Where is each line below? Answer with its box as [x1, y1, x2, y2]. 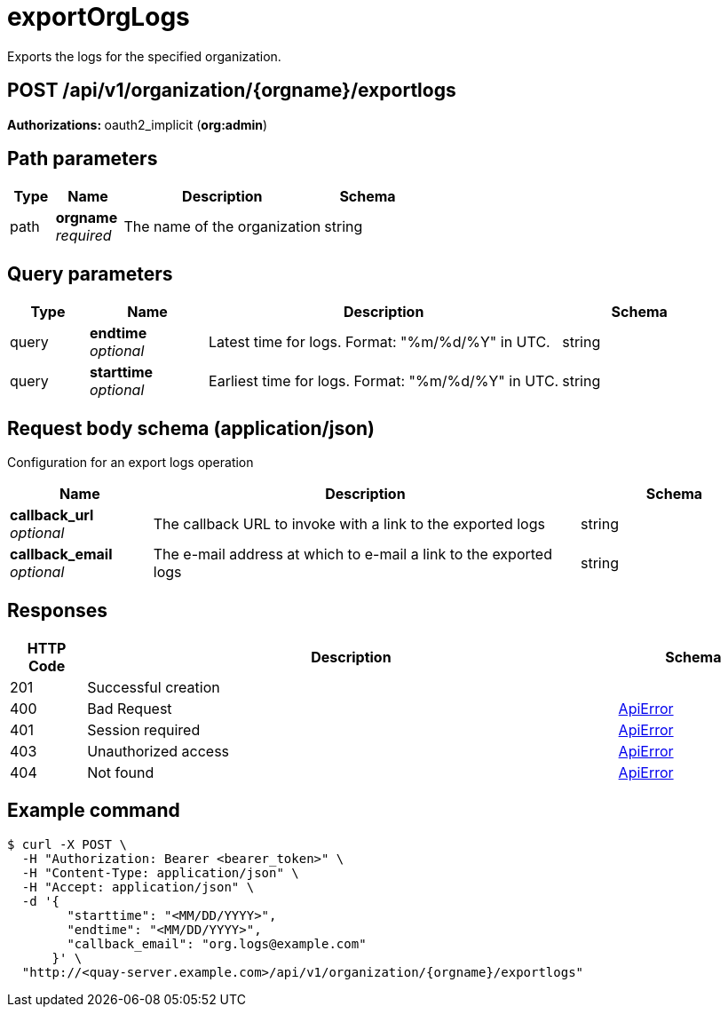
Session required [87, 720, 201, 739]
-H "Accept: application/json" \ [21, 879, 255, 894]
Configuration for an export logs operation [7, 455, 254, 471]
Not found [87, 763, 154, 781]
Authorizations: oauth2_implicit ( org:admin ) [7, 116, 268, 132]
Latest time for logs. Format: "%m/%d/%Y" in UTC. [209, 333, 550, 352]
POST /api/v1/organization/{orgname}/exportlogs [7, 79, 456, 102]
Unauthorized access [87, 741, 230, 760]
